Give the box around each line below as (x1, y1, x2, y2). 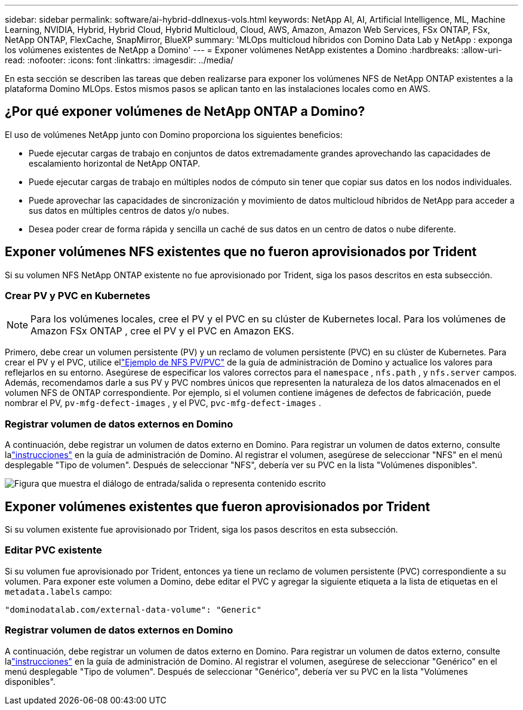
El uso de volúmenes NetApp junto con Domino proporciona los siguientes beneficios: (5, 129, 343, 140)
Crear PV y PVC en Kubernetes (5, 290, 150, 302)
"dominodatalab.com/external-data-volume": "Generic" (5, 604, 261, 614)
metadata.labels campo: (5, 586, 112, 597)
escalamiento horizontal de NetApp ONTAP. (29, 158, 201, 168)
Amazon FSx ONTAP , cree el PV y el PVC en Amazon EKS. (30, 325, 294, 337)
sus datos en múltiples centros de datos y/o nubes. (29, 205, 229, 216)
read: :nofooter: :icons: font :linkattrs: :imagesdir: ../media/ (5, 55, 233, 65)
